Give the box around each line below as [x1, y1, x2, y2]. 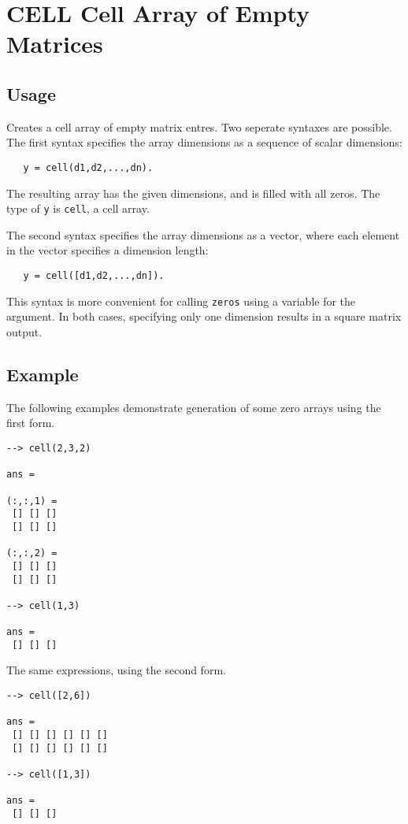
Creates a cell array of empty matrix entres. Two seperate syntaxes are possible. [6, 118, 392, 135]
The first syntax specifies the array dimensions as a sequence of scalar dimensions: [6, 134, 402, 150]
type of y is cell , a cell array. [6, 200, 150, 217]
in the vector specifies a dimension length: [6, 242, 209, 258]
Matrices [6, 28, 103, 60]
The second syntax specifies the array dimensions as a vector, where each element [6, 226, 400, 243]
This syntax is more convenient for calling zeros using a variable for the [6, 292, 356, 309]
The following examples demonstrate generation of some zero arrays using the [6, 399, 381, 415]
